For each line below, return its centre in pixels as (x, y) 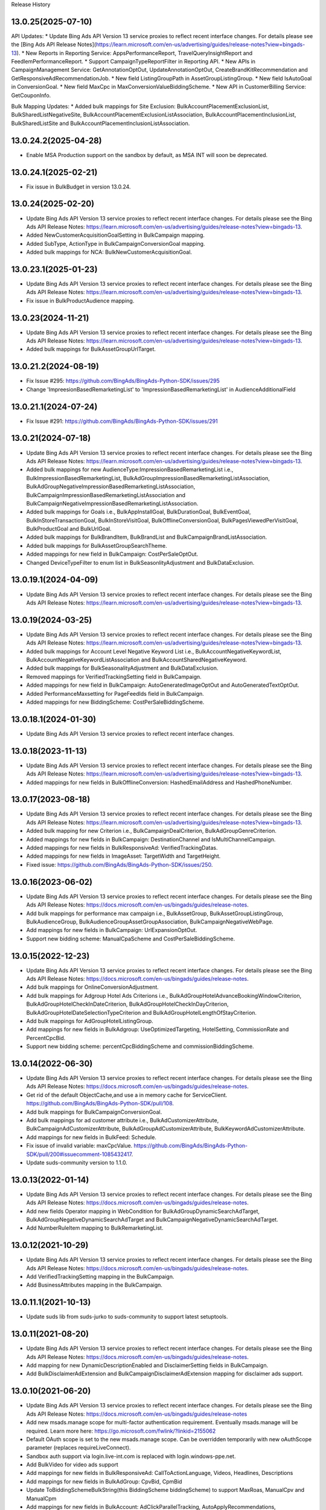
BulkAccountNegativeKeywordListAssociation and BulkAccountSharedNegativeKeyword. (137, 660)
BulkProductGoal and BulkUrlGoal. (69, 529)
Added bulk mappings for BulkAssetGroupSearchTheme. (97, 545)
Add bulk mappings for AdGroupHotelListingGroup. (90, 1021)
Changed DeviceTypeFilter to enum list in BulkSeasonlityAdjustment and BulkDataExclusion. (140, 562)
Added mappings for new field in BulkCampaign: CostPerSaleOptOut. (112, 554)
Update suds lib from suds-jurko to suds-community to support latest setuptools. (127, 1317)
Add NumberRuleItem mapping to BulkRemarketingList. (95, 1228)
